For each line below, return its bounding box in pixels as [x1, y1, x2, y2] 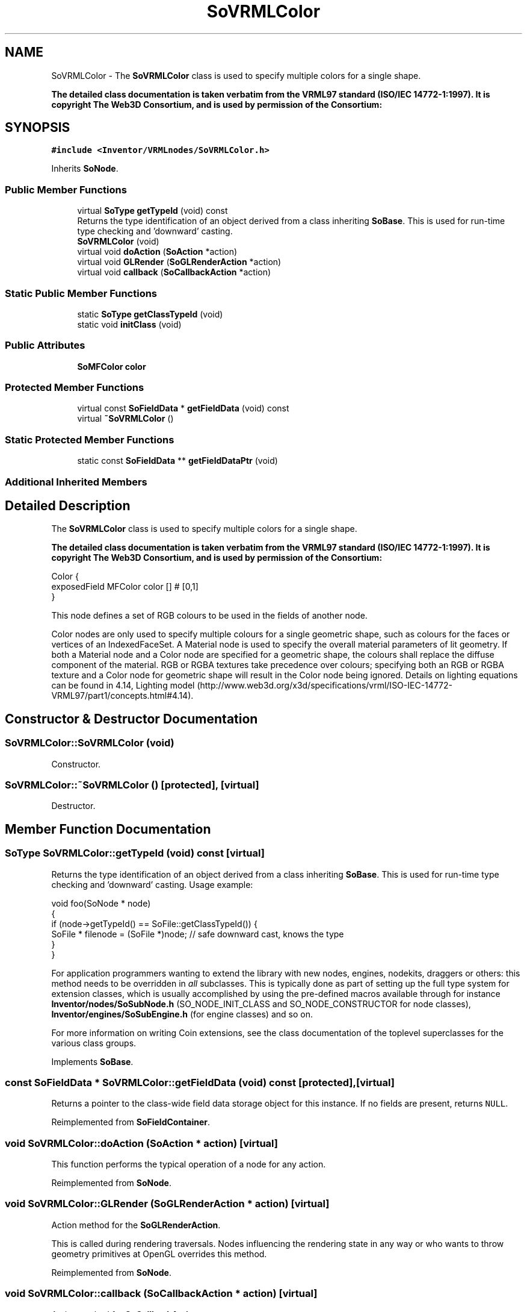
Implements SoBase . [51, 1056, 134, 1067]
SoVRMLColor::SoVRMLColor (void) [5, 737, 174, 749]
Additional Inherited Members [5, 475, 147, 488]
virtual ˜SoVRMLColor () [77, 413, 174, 424]
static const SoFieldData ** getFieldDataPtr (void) [77, 455, 278, 466]
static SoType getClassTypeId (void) [77, 308, 223, 319]
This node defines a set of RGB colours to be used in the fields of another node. [51, 610, 368, 621]
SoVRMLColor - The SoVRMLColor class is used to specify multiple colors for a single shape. [51, 70, 421, 81]
